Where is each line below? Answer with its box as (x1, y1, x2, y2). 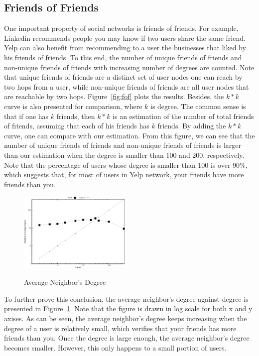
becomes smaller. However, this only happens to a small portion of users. (4, 342, 227, 353)
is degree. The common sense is (150, 101, 246, 111)
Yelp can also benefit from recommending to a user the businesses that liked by (4, 42, 246, 53)
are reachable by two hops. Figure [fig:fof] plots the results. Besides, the (4, 91, 224, 102)
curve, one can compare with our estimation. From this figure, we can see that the (4, 130, 255, 140)
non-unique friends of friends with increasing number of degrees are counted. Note (4, 62, 255, 72)
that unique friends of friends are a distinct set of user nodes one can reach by (4, 72, 243, 82)
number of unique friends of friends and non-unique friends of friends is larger (4, 140, 241, 150)
